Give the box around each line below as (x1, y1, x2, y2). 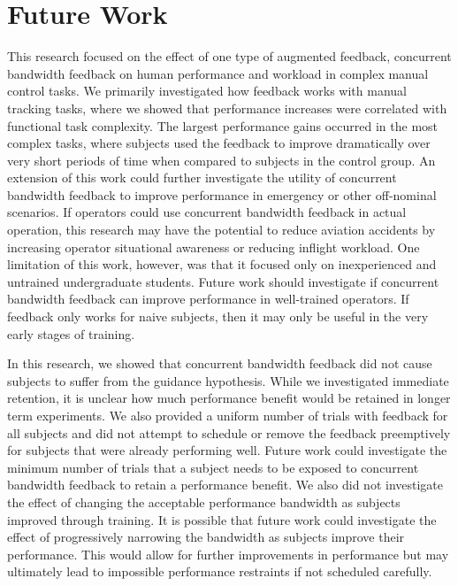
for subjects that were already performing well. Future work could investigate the (7, 441, 447, 459)
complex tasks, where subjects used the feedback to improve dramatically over (7, 134, 431, 152)
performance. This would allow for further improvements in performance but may (7, 544, 449, 563)
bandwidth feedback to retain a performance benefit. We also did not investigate (7, 475, 444, 494)
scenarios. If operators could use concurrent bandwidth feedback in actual (7, 203, 407, 221)
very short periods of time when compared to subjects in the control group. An (7, 150, 436, 169)
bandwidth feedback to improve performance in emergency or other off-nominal (7, 185, 437, 204)
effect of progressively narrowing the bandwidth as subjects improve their (7, 528, 405, 546)
